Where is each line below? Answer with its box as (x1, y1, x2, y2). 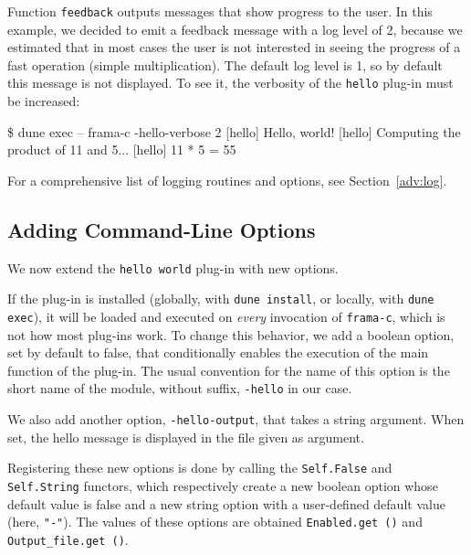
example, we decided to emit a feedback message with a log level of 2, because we (7, 19, 463, 38)
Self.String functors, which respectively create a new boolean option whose (7, 475, 438, 495)
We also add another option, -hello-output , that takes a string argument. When (7, 410, 465, 429)
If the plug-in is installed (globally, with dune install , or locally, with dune (7, 289, 434, 308)
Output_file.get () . (7, 529, 129, 549)
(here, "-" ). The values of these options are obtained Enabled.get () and (7, 512, 423, 531)
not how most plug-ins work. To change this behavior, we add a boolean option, (7, 325, 455, 344)
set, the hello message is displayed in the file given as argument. (7, 427, 364, 446)
